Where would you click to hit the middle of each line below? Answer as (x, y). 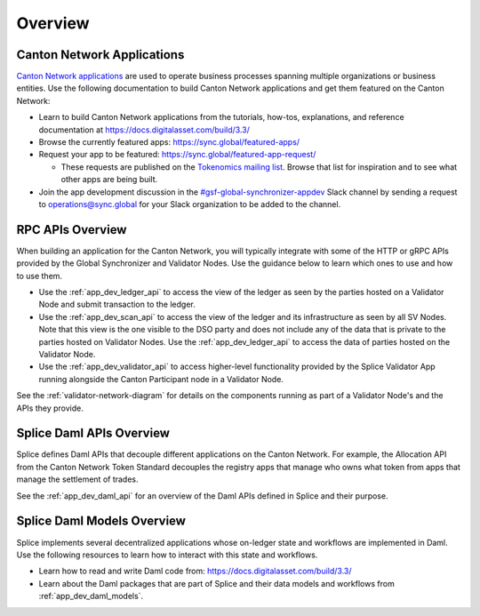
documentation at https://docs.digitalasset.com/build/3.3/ (144, 130)
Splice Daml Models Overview (101, 521)
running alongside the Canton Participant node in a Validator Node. (161, 379)
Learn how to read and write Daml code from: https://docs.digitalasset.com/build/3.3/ (195, 571)
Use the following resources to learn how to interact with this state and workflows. (167, 555)
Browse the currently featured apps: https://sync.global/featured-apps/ (169, 142)
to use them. (39, 276)
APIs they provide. (50, 408)
